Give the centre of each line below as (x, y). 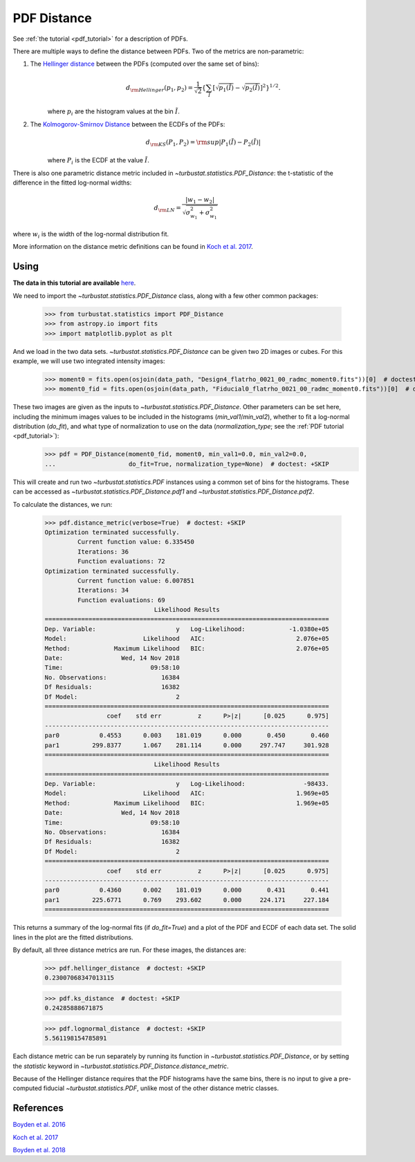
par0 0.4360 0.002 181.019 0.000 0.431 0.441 (187, 890)
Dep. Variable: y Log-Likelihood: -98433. (187, 784)
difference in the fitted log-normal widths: (72, 182)
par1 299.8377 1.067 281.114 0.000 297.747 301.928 (187, 745)
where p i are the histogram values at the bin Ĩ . (113, 112)
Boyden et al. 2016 (39, 1125)
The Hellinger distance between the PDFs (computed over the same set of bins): (145, 64)
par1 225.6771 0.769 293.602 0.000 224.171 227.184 (187, 900)
